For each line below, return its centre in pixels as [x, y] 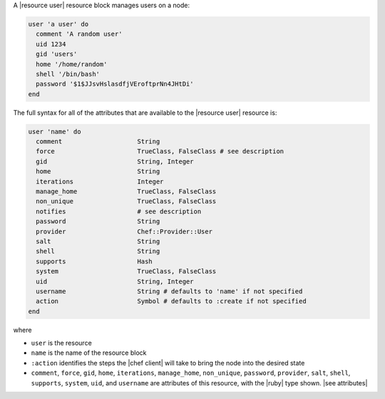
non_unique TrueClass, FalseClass [126, 201]
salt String [98, 241]
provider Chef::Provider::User [124, 231]
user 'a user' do [58, 24]
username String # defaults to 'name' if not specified [169, 291]
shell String [98, 251]
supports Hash [94, 261]
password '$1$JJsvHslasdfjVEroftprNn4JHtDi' [115, 84]
